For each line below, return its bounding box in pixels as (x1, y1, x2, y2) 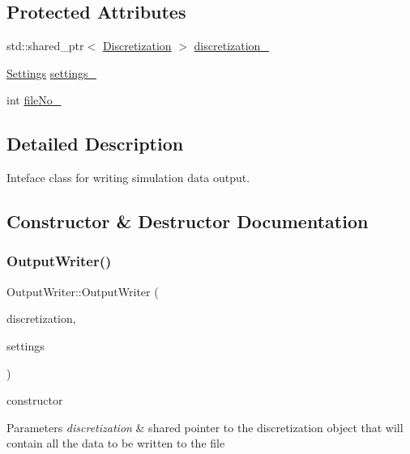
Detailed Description (6, 131, 184, 156)
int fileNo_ (6, 91, 62, 108)
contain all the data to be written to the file (6, 435, 225, 452)
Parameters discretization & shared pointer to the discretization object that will (6, 418, 404, 435)
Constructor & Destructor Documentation (6, 209, 369, 234)
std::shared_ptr (6, 37, 84, 54)
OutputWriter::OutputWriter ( (6, 282, 159, 299)
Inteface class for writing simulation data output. (6, 169, 250, 186)
